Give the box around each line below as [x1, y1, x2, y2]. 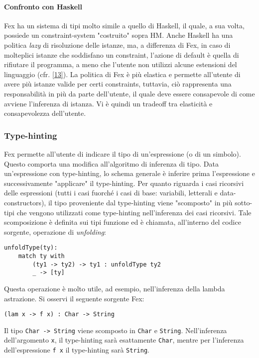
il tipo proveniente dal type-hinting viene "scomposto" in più [48, 197, 233, 207]
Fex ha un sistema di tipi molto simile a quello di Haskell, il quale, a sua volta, [4, 20, 245, 30]
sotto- [235, 197, 253, 207]
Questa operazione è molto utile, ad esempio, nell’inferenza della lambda [4, 283, 225, 293]
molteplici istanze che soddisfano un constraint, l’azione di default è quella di [4, 49, 239, 60]
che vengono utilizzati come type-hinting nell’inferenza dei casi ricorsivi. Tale [16, 207, 252, 217]
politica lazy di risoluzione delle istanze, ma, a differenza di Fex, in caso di [4, 39, 231, 50]
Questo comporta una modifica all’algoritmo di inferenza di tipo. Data [4, 158, 219, 169]
